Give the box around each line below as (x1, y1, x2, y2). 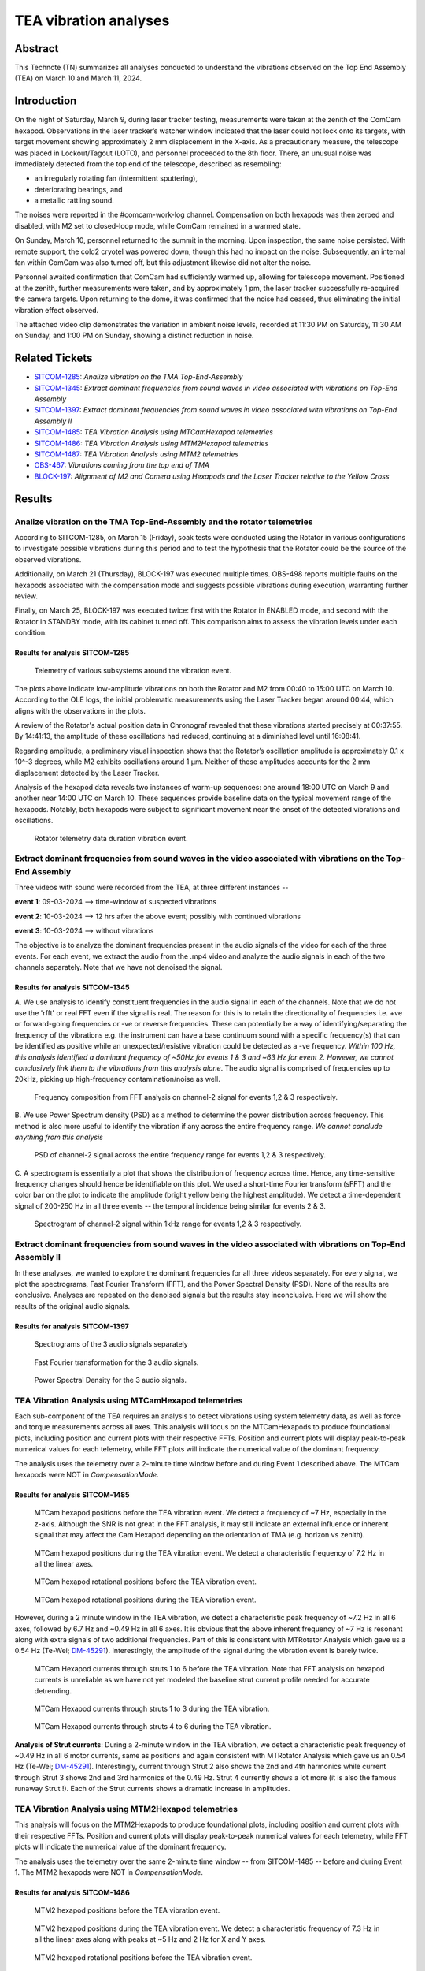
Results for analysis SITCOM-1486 (14, 1887, 130, 1897)
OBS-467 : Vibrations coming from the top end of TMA (34, 460, 210, 470)
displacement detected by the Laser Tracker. (14, 768, 160, 777)
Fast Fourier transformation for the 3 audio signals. (34, 1357, 199, 1367)
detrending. (34, 1686, 72, 1695)
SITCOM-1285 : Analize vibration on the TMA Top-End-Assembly (34, 372, 243, 382)
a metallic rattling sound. (34, 196, 114, 205)
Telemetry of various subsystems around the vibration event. (34, 666, 232, 676)
